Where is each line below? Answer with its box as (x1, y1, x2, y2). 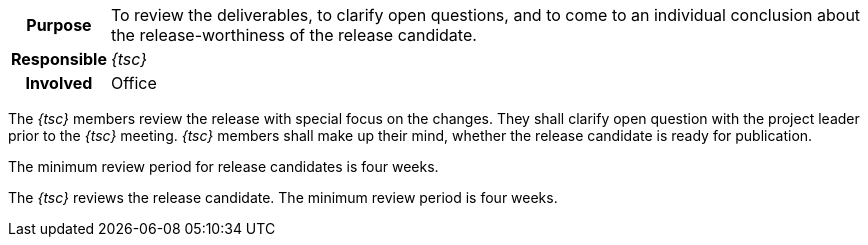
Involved (25, 73, 93, 93)
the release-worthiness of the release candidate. (110, 25, 477, 45)
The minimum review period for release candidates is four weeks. (8, 158, 439, 175)
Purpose (26, 15, 92, 35)
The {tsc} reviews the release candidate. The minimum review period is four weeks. (8, 189, 558, 206)
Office (110, 73, 157, 93)
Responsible (11, 49, 107, 69)
